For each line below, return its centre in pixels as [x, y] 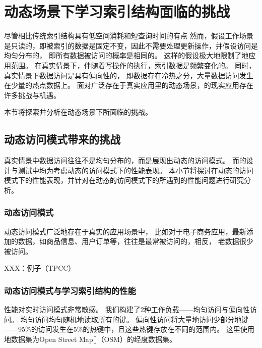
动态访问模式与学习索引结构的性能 [70, 290]
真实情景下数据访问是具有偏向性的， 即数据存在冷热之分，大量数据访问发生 [129, 75]
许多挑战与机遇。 [32, 95]
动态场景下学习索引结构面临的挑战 [117, 11]
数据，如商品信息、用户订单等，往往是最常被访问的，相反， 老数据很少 [136, 241]
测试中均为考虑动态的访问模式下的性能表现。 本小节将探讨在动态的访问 [136, 170]
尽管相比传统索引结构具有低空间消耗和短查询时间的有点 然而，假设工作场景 [129, 36]
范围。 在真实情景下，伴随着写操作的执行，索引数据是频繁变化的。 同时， [133, 65]
